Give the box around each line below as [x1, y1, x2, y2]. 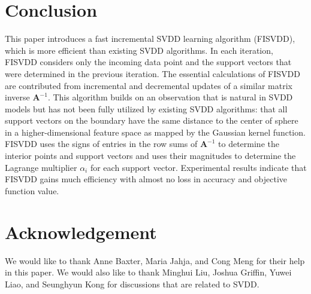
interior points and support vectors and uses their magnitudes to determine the [5, 149, 296, 162]
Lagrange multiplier [5, 161, 77, 173]
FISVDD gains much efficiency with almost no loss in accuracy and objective [5, 173, 288, 185]
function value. [5, 184, 59, 197]
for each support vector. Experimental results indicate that [90, 161, 307, 173]
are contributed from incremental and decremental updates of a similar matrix [5, 79, 292, 91]
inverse [5, 91, 30, 103]
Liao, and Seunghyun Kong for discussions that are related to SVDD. [5, 277, 259, 290]
